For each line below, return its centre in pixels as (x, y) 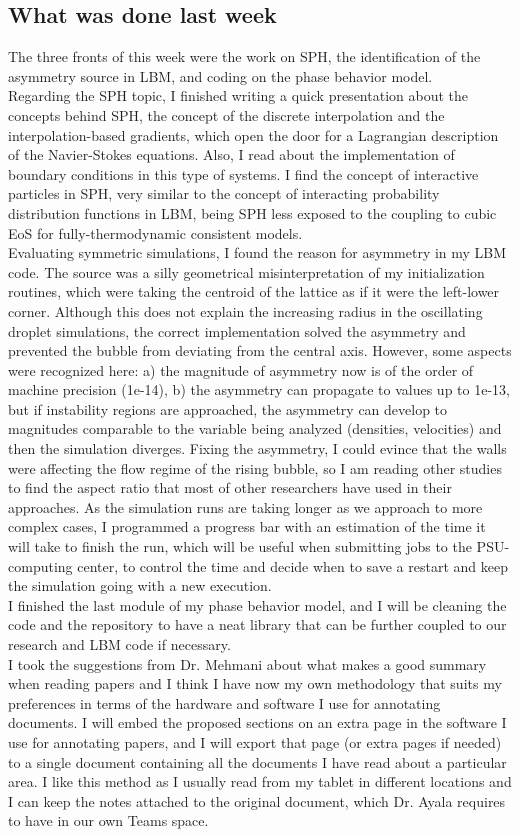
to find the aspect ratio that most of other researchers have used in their (230, 487)
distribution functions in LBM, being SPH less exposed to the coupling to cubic (252, 212)
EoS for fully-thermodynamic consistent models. (155, 232)
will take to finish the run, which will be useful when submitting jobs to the (240, 546)
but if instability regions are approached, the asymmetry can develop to (228, 408)
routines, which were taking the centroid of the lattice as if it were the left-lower (254, 291)
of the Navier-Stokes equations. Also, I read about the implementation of (231, 154)
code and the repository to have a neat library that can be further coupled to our (257, 624)
